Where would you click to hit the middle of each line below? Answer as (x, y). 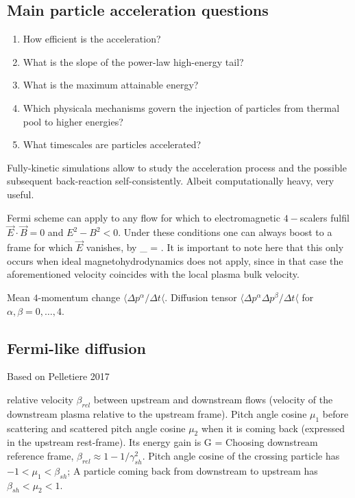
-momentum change (79, 297)
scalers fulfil (325, 217)
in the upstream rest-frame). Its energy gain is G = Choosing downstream (162, 442)
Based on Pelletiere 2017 (58, 376)
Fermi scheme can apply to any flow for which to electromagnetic (144, 217)
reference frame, (40, 455)
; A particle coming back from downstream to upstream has (193, 470)
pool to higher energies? (73, 121)
